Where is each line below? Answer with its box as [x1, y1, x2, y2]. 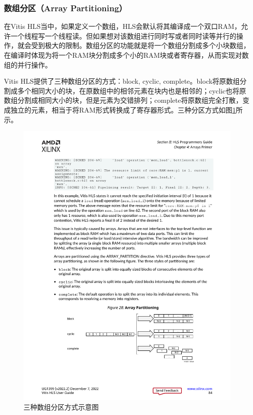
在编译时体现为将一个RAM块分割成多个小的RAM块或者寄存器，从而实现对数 [4, 50, 249, 60]
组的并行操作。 [4, 59, 52, 69]
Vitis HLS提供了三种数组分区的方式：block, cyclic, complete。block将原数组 [4, 76, 240, 86]
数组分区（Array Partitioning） [4, 1, 127, 14]
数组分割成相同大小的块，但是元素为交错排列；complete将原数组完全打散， [4, 95, 243, 105]
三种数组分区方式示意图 [23, 401, 99, 412]
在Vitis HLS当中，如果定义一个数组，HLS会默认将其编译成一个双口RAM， [4, 21, 241, 31]
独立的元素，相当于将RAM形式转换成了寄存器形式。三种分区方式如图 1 [10, 104, 236, 115]
